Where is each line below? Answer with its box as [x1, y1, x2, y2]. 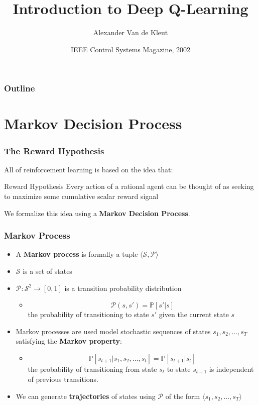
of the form [165, 391, 200, 401]
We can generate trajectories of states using [16, 391, 156, 401]
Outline [4, 82, 35, 94]
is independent [209, 363, 254, 374]
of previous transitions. [28, 374, 98, 384]
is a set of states [23, 266, 72, 276]
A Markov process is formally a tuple [16, 249, 138, 259]
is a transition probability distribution [64, 282, 182, 293]
